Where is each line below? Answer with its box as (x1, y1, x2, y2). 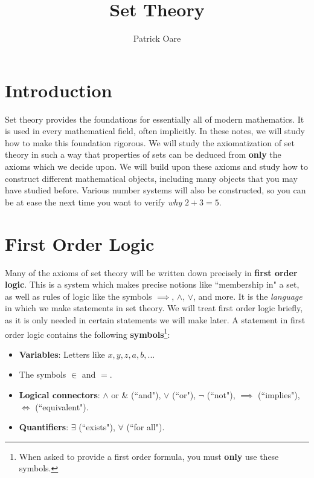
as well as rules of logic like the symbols (5, 289, 152, 302)
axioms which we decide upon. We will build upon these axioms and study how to (5, 160, 308, 173)
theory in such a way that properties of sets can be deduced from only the (5, 148, 281, 161)
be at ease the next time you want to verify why (5, 195, 182, 208)
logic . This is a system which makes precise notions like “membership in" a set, (5, 278, 300, 291)
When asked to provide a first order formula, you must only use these (19, 450, 279, 462)
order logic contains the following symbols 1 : (5, 326, 170, 340)
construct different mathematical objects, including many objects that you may (5, 172, 298, 184)
